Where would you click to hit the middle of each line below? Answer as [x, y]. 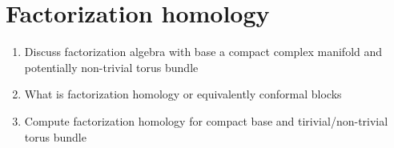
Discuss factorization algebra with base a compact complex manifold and [203, 52]
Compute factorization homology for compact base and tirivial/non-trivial [206, 120]
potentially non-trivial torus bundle [111, 67]
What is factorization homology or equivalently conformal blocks [183, 94]
